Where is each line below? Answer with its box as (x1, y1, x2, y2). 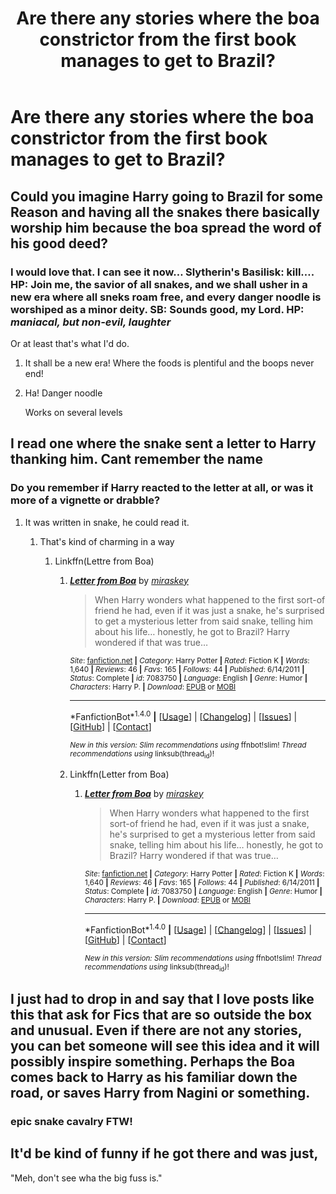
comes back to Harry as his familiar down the (10, 1068, 298, 1086)
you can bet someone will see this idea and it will (10, 1037, 320, 1054)
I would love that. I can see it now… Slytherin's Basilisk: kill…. (10, 265, 315, 279)
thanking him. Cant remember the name (10, 451, 263, 468)
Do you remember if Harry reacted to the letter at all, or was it (10, 481, 314, 495)
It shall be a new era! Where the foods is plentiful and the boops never (24, 357, 315, 369)
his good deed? (10, 235, 108, 252)
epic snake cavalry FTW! (10, 1114, 133, 1128)
